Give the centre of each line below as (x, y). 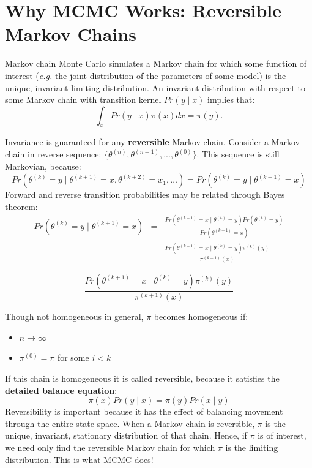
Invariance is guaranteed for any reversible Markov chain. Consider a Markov (152, 142)
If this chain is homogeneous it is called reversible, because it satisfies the (142, 378)
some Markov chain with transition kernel (83, 100)
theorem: (21, 206)
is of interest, (282, 435)
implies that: (231, 100)
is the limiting (252, 447)
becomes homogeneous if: (201, 316)
